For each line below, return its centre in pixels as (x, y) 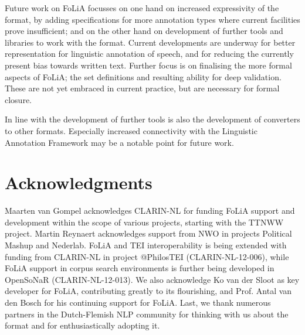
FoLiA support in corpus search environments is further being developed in (140, 268)
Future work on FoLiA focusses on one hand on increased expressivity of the (142, 8)
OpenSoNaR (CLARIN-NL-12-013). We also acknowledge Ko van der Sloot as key (152, 279)
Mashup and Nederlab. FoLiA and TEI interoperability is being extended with (146, 245)
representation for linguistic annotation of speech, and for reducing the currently (149, 54)
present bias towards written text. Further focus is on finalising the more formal (148, 65)
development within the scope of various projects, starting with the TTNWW (144, 222)
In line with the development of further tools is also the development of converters (152, 119)
